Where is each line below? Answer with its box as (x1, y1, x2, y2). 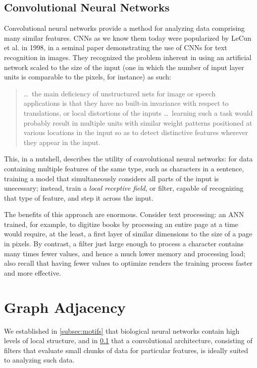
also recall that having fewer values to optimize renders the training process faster (4, 258, 253, 268)
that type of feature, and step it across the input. (4, 192, 154, 203)
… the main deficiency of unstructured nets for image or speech (23, 88, 216, 98)
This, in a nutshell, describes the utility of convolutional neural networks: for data (4, 153, 253, 164)
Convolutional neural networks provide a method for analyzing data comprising (4, 23, 245, 33)
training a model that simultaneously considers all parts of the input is (4, 173, 219, 183)
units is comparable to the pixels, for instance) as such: (4, 72, 171, 82)
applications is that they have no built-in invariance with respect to (23, 98, 229, 108)
